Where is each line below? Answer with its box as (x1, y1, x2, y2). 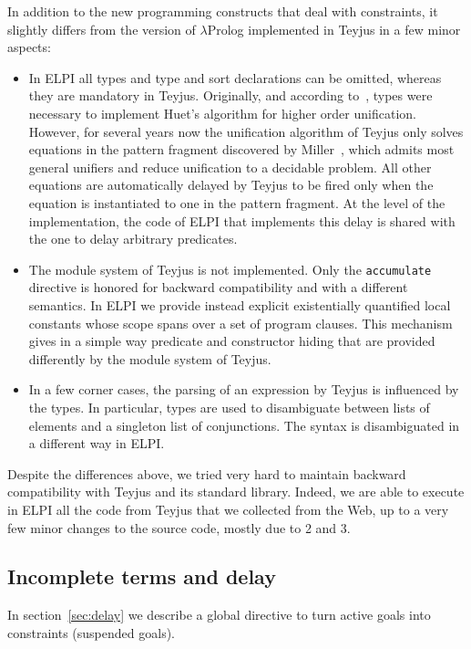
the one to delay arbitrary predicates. (28, 229, 238, 248)
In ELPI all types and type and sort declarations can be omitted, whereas (28, 68, 442, 87)
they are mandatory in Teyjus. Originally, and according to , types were (28, 86, 433, 105)
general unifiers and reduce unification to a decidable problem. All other (28, 157, 432, 176)
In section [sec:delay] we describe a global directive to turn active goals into (7, 605, 431, 624)
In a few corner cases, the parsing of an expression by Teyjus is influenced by (28, 380, 459, 399)
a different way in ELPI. (28, 434, 165, 453)
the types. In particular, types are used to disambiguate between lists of (28, 397, 430, 416)
